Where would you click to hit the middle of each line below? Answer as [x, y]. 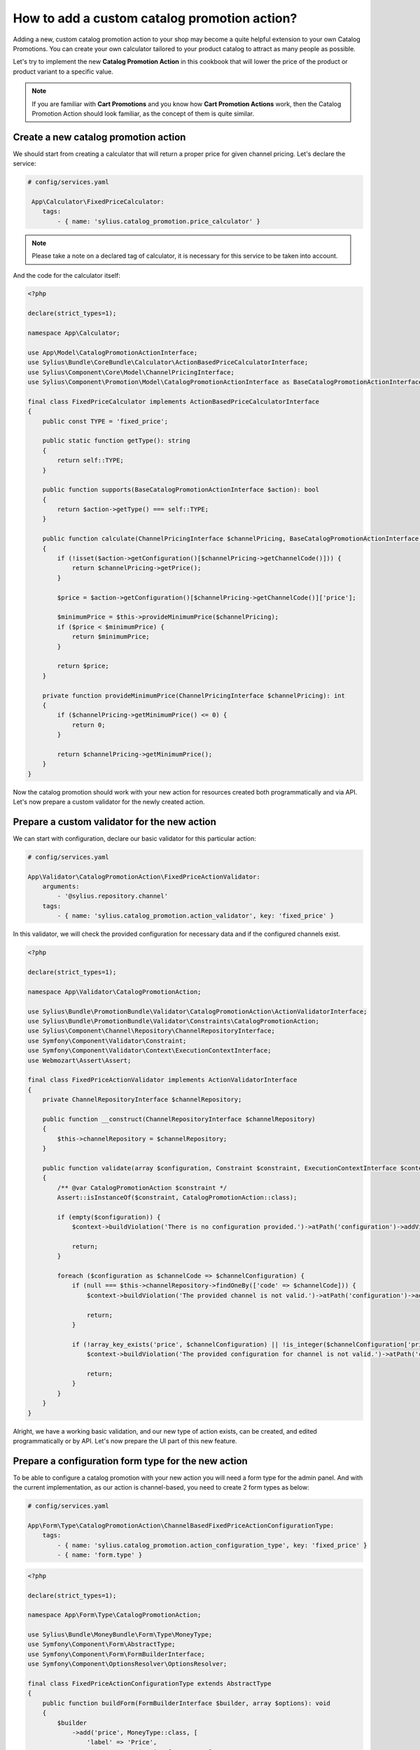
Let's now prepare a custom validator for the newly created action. [109, 802]
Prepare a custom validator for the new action [115, 821]
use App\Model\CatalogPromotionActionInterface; [113, 352]
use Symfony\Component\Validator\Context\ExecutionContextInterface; [149, 1051]
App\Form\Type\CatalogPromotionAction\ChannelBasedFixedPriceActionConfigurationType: [181, 1526]
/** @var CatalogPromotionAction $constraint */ [142, 1188]
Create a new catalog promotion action [99, 137]
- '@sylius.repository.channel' [112, 896]
